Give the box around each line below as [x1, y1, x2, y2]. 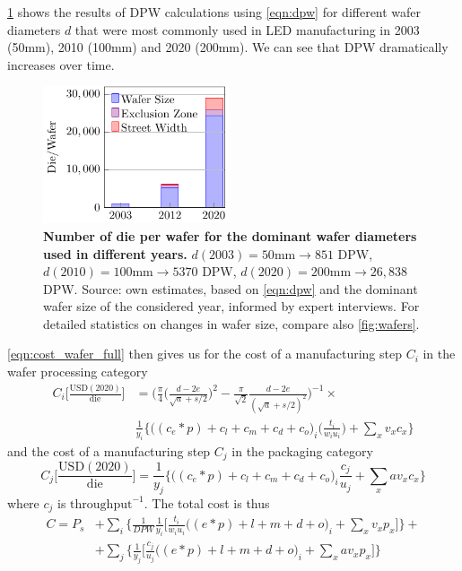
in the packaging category [231, 441, 373, 460]
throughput [70, 497, 133, 511]
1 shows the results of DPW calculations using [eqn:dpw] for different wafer [7, 3, 422, 21]
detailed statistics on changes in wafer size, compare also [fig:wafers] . [43, 314, 420, 333]
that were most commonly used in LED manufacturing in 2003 [74, 20, 420, 39]
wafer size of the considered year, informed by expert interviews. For [43, 297, 420, 316]
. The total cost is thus [144, 493, 270, 512]
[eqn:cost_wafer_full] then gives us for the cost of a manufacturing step [7, 344, 402, 363]
